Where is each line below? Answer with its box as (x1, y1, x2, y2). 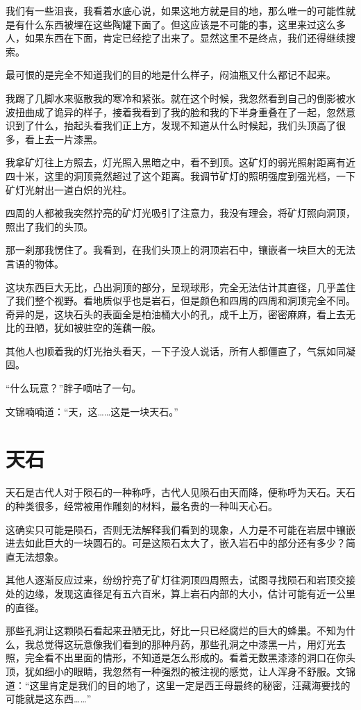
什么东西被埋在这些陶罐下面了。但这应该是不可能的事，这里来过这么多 (24, 17, 346, 31)
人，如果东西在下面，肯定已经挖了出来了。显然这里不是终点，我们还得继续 (6, 31, 346, 45)
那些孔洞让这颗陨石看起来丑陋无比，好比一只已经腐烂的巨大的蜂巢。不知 (6, 623, 336, 638)
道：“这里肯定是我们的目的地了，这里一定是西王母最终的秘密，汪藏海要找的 (6, 677, 351, 692)
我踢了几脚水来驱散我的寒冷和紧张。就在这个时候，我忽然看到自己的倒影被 (6, 90, 346, 105)
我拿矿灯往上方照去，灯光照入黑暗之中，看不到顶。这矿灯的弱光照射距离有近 (6, 155, 355, 170)
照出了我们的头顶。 (6, 219, 93, 233)
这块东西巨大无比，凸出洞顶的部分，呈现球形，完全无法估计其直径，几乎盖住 (6, 279, 355, 294)
